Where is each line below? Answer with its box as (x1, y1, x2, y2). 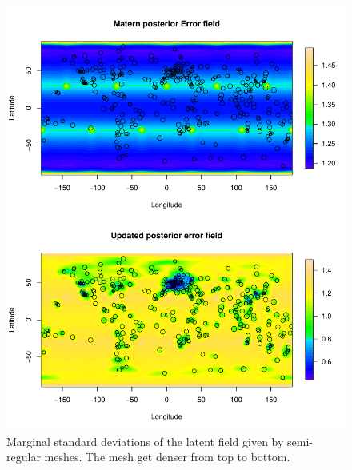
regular (6, 448, 41, 465)
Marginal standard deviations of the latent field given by (6, 432, 284, 449)
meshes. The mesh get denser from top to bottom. (44, 448, 290, 465)
